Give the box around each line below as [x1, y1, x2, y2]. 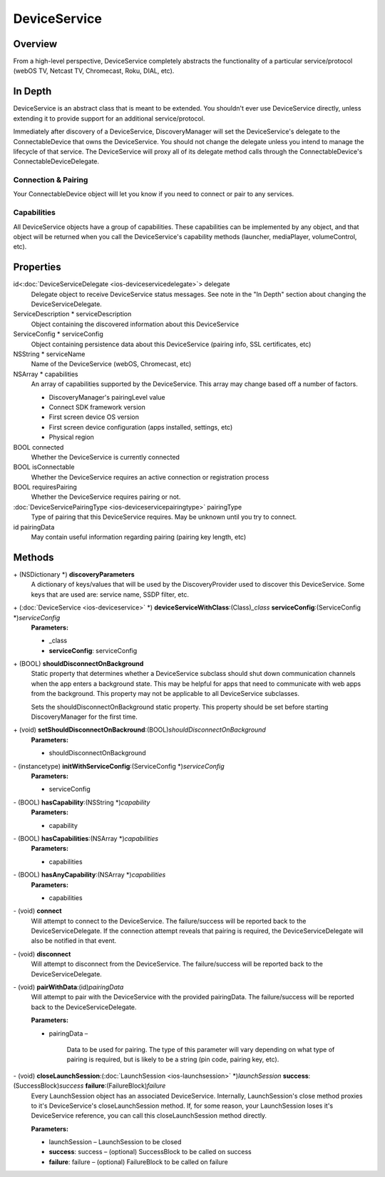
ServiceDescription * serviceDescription [13, 310, 132, 318]
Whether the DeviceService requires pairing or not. [31, 492, 181, 501]
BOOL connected [13, 443, 64, 451]
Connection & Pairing [13, 175, 88, 185]
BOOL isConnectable [13, 463, 75, 471]
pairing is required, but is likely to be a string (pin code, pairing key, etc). [66, 1055, 279, 1064]
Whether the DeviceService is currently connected [31, 453, 180, 461]
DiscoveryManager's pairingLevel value [48, 393, 165, 401]
